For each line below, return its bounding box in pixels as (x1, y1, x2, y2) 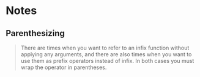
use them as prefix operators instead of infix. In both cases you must (20, 57, 194, 64)
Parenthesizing (6, 28, 65, 38)
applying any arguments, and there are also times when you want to (20, 51, 192, 58)
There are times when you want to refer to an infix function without (20, 44, 190, 51)
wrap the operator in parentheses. (20, 64, 107, 71)
